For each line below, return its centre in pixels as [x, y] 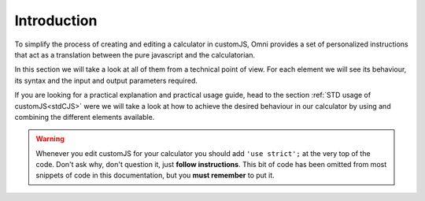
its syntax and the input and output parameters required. [106, 80]
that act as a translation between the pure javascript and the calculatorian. [135, 54]
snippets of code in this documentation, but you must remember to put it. [155, 175]
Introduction [56, 20]
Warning [50, 139]
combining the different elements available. [85, 117]
